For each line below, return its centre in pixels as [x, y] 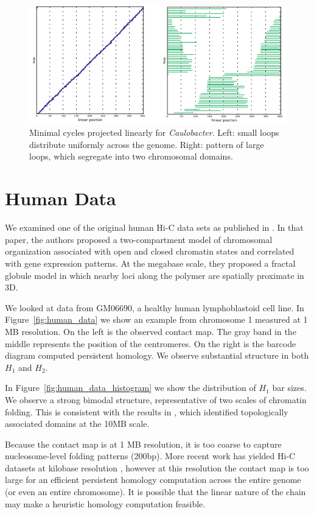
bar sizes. [289, 388]
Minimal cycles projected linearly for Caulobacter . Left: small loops [154, 132]
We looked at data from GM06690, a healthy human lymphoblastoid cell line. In [155, 307]
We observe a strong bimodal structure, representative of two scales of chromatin [156, 399]
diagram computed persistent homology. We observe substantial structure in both [157, 355]
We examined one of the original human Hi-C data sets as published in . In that [154, 227]
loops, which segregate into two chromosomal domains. [131, 156]
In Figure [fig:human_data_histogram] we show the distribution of [131, 388]
